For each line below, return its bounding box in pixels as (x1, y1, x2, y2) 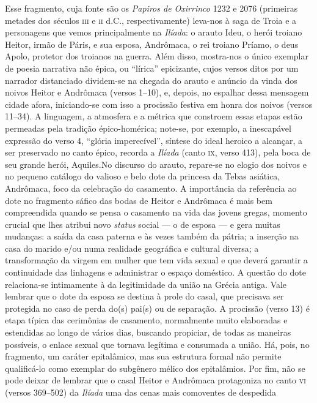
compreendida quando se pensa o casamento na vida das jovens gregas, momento (5, 206, 307, 219)
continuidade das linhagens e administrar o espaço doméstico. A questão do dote (5, 266, 306, 279)
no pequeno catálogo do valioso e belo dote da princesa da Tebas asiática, (5, 170, 280, 183)
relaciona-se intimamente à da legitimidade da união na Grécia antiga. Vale (5, 277, 287, 290)
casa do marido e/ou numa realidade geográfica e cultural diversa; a (5, 241, 259, 254)
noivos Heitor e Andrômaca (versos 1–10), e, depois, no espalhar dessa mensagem (5, 86, 309, 99)
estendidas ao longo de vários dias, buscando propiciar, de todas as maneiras (5, 326, 291, 339)
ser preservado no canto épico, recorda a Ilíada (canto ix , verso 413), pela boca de (5, 146, 311, 159)
